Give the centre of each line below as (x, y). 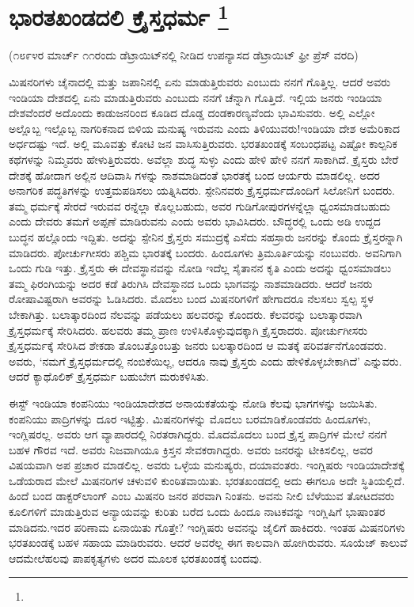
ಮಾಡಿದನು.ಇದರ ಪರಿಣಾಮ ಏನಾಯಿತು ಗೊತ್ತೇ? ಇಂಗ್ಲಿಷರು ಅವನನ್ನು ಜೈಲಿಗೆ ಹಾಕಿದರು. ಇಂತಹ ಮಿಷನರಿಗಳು (207, 527)
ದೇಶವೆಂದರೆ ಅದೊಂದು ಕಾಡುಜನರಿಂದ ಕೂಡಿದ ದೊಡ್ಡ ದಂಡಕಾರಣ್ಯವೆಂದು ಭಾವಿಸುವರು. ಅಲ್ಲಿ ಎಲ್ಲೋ (192, 113)
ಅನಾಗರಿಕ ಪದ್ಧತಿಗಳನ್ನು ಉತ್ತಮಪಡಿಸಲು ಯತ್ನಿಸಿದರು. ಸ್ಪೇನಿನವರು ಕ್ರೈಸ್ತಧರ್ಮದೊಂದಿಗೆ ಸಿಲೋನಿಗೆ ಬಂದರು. (202, 190)
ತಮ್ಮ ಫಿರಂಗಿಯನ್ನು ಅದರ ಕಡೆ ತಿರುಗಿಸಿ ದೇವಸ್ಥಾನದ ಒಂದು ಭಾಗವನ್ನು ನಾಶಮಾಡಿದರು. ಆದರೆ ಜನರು (191, 283)
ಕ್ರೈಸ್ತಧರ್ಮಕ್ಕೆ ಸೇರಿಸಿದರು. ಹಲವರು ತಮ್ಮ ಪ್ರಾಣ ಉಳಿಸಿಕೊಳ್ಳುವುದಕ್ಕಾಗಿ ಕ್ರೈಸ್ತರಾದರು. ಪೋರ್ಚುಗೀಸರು (188, 330)
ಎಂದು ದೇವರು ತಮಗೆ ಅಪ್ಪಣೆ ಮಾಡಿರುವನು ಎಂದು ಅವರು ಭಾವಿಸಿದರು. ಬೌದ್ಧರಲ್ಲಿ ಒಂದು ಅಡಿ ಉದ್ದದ (195, 221)
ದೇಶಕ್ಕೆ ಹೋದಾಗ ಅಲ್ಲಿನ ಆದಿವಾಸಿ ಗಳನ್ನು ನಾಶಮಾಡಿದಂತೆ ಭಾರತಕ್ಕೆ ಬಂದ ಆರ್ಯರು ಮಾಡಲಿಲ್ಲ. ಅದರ (195, 175)
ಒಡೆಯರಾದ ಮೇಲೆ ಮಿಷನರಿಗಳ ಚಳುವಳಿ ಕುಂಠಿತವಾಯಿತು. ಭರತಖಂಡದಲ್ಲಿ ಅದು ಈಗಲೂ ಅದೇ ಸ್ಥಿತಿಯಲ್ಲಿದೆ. (207, 480)
